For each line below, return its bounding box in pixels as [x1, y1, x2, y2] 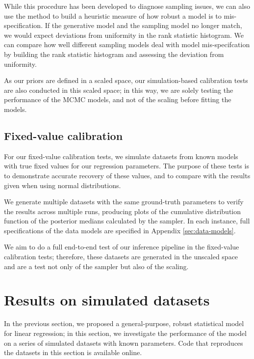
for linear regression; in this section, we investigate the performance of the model [4, 328, 247, 338]
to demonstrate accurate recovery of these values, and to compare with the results [4, 170, 251, 180]
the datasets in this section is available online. [4, 347, 142, 358]
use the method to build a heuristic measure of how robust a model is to [4, 10, 222, 21]
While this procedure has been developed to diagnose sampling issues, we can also [4, 1, 250, 11]
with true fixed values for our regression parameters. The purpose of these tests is [4, 161, 249, 171]
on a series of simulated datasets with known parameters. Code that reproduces [4, 337, 243, 348]
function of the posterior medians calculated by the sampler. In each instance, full [4, 216, 250, 226]
